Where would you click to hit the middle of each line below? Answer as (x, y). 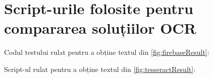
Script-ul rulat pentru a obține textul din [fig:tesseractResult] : (100, 69)
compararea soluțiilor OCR (100, 28)
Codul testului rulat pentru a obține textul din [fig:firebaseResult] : (107, 52)
